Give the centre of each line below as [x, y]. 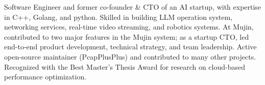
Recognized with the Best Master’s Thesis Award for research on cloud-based [125, 66]
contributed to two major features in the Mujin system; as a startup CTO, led [127, 36]
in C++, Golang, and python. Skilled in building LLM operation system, [118, 17]
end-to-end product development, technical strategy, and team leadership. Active [130, 47]
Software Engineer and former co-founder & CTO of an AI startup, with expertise [133, 7]
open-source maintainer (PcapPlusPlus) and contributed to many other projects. [130, 56]
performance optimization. [45, 77]
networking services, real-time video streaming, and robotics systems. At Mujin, [129, 27]
